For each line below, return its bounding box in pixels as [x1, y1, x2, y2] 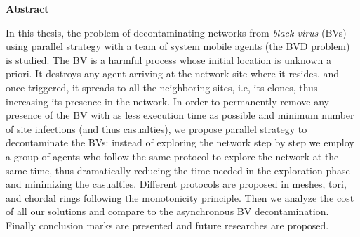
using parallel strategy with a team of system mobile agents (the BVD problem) [6, 39, 350, 53]
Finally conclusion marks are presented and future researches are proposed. [6, 217, 329, 232]
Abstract [6, 1, 49, 15]
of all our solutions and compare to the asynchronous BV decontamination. [6, 204, 329, 219]
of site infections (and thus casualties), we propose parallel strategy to [6, 121, 307, 136]
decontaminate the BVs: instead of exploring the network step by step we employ [6, 135, 354, 150]
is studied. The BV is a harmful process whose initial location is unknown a [6, 52, 331, 67]
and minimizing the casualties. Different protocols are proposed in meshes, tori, [6, 177, 347, 191]
